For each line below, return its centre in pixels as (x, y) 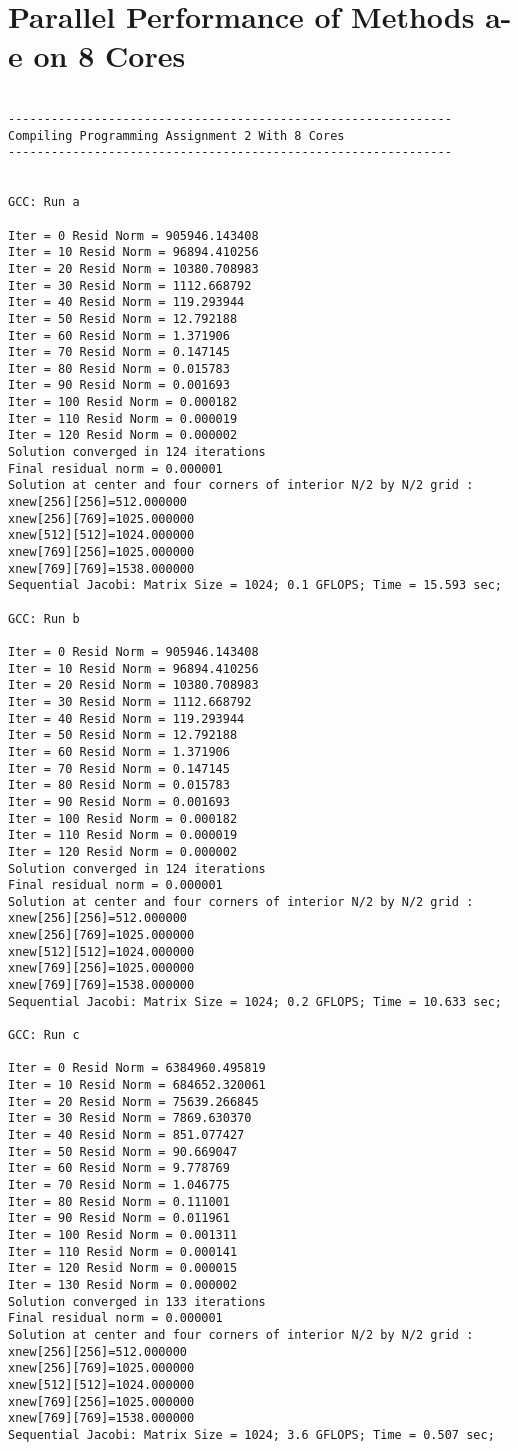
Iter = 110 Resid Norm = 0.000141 (123, 1251)
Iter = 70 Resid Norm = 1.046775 (119, 1184)
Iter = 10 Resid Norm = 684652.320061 (137, 1085)
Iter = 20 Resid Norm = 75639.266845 (133, 1101)
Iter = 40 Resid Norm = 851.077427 (126, 1135)
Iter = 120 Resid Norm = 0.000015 (123, 1268)
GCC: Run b (44, 618)
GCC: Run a (44, 202)
